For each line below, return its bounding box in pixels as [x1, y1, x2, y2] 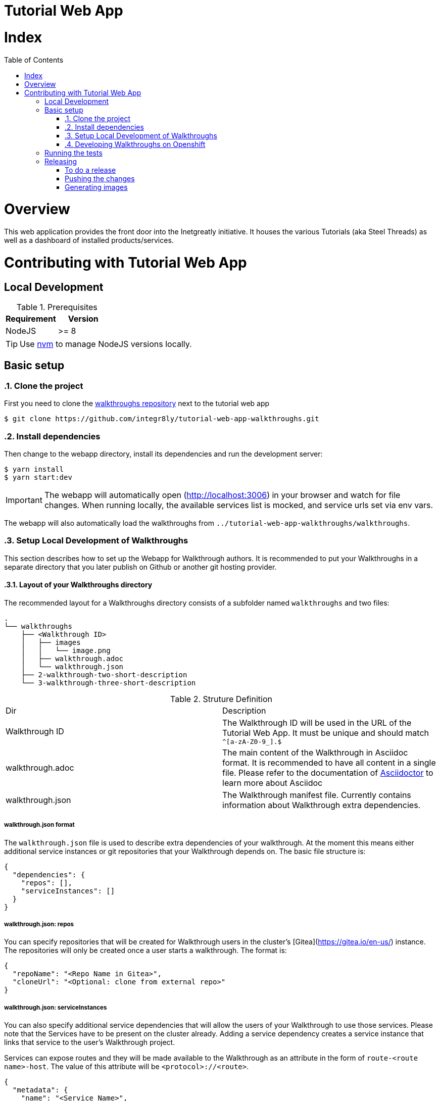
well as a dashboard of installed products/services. [4, 236, 174, 244]
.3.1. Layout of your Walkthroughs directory [4, 580, 153, 589]
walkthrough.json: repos [4, 921, 74, 928]
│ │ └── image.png [21, 646, 111, 655]
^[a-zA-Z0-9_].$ [222, 737, 282, 745]
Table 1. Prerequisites [16, 302, 97, 312]
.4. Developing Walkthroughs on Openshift [65, 139, 206, 148]
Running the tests [44, 148, 103, 157]
